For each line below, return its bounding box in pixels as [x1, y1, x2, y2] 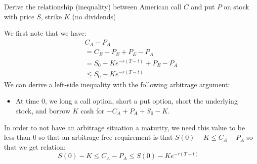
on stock [223, 1, 249, 11]
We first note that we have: [4, 28, 86, 38]
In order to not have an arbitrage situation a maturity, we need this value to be [4, 122, 245, 132]
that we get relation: [4, 141, 66, 152]
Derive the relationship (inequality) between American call [4, 1, 181, 11]
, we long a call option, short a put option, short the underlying [44, 96, 238, 106]
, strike [41, 11, 62, 21]
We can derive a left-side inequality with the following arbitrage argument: [4, 79, 230, 89]
